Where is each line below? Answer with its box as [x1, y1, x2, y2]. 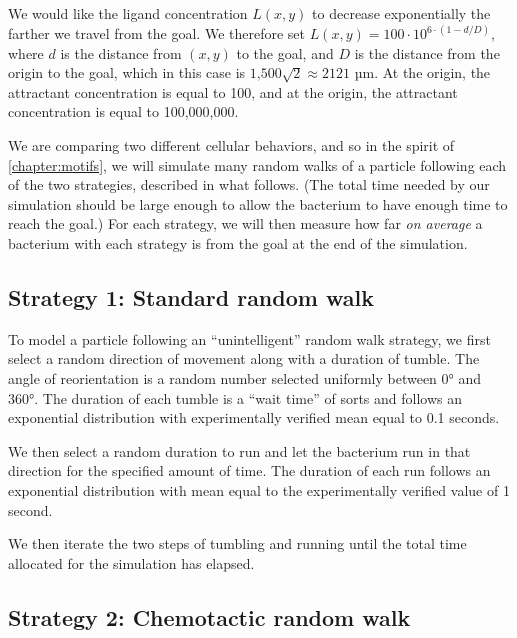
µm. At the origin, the [354, 62, 491, 83]
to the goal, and [236, 42, 334, 63]
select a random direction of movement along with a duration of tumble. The [8, 348, 480, 369]
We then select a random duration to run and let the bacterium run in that [8, 440, 471, 461]
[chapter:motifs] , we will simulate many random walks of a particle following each [8, 154, 507, 175]
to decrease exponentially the [312, 3, 491, 23]
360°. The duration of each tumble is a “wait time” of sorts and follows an [8, 387, 462, 408]
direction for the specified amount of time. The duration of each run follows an [8, 460, 491, 481]
